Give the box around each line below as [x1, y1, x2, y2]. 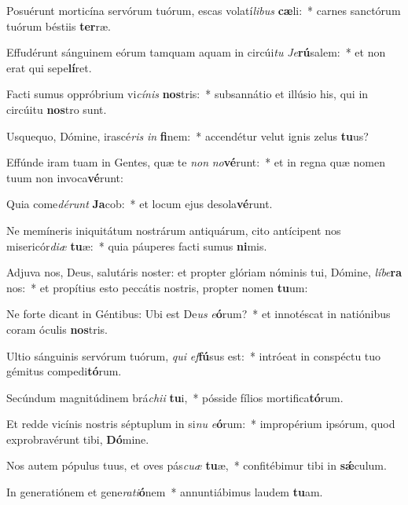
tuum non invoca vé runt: [6, 169, 123, 185]
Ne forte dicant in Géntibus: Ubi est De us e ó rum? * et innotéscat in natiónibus [6, 306, 391, 322]
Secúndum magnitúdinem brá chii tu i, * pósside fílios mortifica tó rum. [6, 389, 344, 405]
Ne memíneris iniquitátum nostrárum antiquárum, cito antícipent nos [6, 221, 341, 238]
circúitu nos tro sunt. [6, 101, 107, 117]
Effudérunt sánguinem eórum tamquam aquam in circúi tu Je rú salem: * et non [6, 44, 386, 60]
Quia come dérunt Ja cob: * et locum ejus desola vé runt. [6, 196, 273, 212]
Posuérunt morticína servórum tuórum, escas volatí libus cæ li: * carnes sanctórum [6, 2, 401, 18]
